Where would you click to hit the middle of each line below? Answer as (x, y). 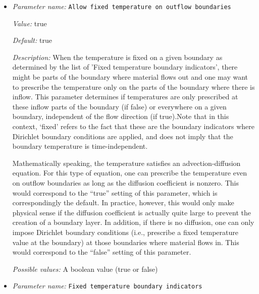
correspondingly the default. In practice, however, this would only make (123, 202)
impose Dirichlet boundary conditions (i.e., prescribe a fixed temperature (125, 232)
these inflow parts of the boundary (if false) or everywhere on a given (119, 106)
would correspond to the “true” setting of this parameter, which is (115, 192)
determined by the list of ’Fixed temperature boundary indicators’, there (125, 67)
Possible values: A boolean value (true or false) (85, 269)
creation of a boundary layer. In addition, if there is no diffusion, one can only (133, 222)
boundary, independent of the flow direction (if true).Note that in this (121, 116)
